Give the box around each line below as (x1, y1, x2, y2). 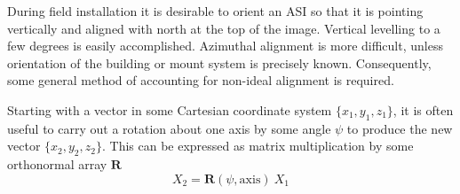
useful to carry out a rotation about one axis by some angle (7, 119, 331, 137)
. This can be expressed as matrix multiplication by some (101, 136, 414, 155)
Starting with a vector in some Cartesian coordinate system (7, 100, 332, 119)
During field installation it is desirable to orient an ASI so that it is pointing (7, 2, 424, 19)
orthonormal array (7, 155, 107, 174)
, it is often (393, 100, 454, 119)
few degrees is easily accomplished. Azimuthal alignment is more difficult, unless (7, 36, 443, 55)
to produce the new (346, 119, 453, 137)
